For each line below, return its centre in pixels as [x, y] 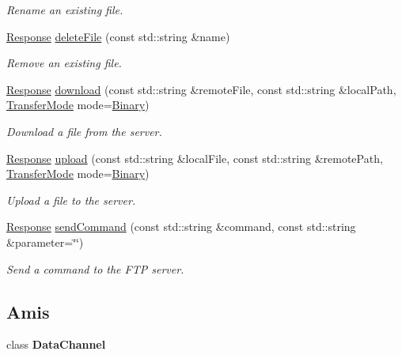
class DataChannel [56, 344]
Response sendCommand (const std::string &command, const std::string [181, 227]
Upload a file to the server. [71, 200]
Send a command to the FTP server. [95, 268]
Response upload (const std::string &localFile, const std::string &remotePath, [195, 158]
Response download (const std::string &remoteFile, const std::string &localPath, [201, 89]
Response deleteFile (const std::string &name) [118, 36]
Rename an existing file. [65, 9]
